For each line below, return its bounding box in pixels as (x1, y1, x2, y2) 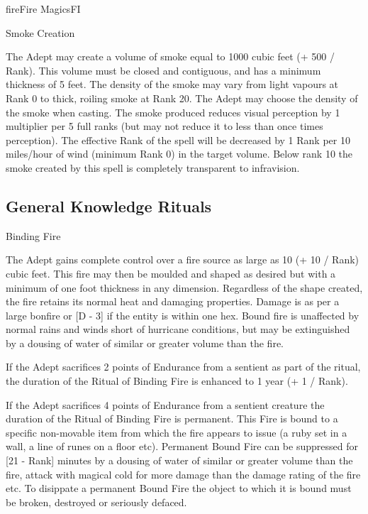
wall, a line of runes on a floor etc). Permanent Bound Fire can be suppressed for (6, 439, 358, 454)
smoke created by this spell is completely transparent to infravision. (6, 160, 300, 175)
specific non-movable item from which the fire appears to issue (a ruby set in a (6, 425, 347, 439)
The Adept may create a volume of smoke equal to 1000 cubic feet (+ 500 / (6, 49, 335, 64)
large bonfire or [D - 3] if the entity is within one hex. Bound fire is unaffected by (6, 307, 359, 322)
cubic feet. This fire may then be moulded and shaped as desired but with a (6, 266, 336, 280)
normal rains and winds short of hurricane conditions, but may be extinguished (6, 322, 350, 337)
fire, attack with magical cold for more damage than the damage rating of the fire (6, 466, 361, 481)
